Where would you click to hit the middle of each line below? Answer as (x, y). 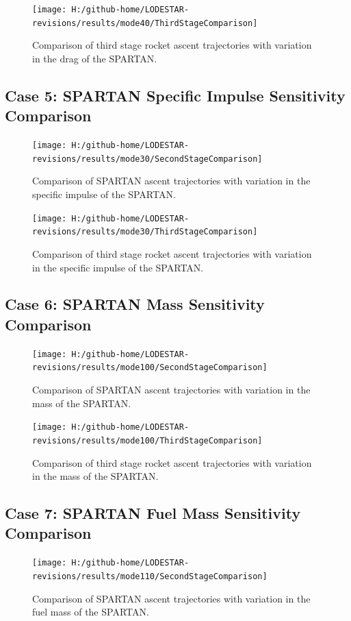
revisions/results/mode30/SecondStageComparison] (147, 159)
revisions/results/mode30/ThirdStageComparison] (145, 232)
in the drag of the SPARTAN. (95, 58)
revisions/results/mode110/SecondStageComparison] (150, 576)
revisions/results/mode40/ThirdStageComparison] (145, 23)
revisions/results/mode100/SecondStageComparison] (150, 368)
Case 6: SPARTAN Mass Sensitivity (135, 304)
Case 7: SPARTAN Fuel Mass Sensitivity (153, 513)
